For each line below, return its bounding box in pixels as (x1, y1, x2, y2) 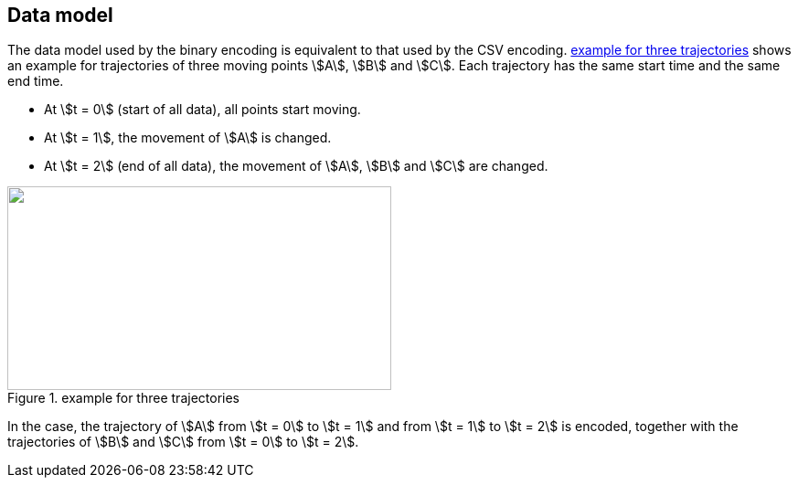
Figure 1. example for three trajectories (7, 390, 239, 406)
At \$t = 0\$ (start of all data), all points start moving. (44, 101, 361, 118)
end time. (7, 73, 64, 90)
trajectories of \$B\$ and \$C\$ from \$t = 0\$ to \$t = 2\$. (7, 434, 359, 450)
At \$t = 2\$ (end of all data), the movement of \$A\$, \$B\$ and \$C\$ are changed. (44, 158, 548, 174)
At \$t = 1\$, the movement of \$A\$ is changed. (44, 130, 332, 146)
